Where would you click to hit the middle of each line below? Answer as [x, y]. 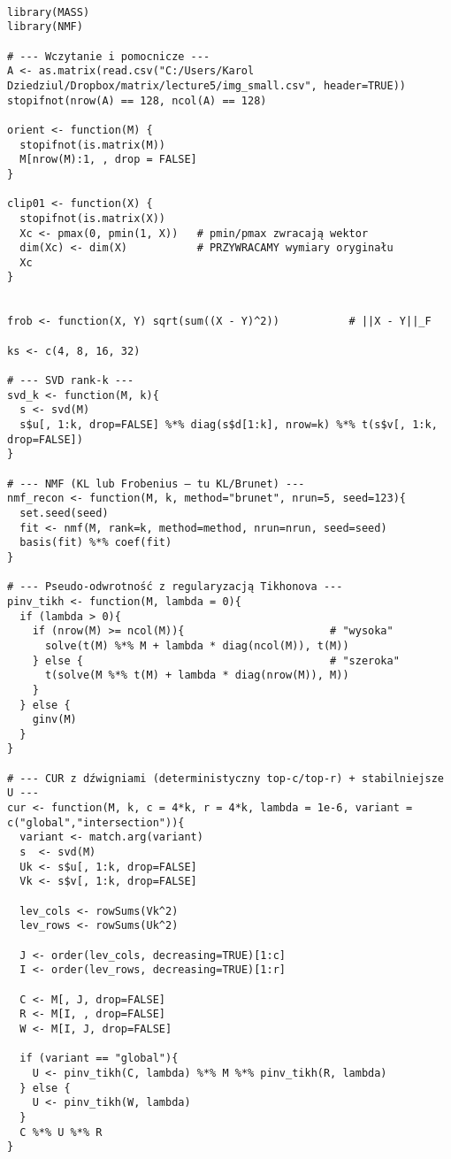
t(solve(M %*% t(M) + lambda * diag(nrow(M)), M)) [197, 675]
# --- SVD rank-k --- [71, 381]
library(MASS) [49, 12]
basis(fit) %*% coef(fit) [96, 543]
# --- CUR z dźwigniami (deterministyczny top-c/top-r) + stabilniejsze [225, 778]
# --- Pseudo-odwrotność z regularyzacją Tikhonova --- [175, 587]
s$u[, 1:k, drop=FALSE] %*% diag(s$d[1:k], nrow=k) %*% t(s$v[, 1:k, [229, 425]
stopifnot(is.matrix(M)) [92, 145]
